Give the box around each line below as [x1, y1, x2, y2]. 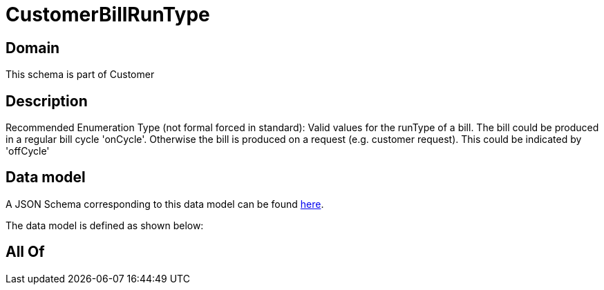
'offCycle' [6, 145, 50, 157]
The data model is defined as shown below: [6, 219, 204, 231]
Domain [6, 39, 60, 57]
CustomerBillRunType [6, 3, 210, 26]
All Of [6, 243, 45, 261]
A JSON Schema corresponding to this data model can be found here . [6, 197, 324, 210]
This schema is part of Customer [6, 68, 155, 81]
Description [6, 92, 88, 110]
